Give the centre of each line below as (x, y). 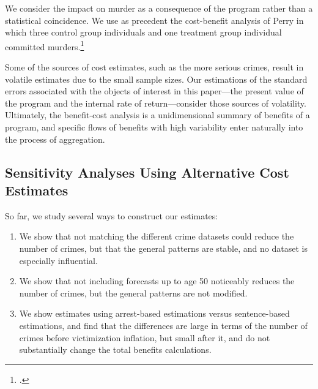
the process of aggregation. (55, 139)
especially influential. (58, 260)
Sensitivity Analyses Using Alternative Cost (147, 172)
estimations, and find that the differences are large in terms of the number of (163, 325)
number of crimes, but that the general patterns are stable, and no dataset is (163, 248)
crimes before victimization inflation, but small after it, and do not (145, 337)
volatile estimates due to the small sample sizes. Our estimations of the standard (156, 79)
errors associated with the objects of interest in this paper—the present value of (154, 91)
